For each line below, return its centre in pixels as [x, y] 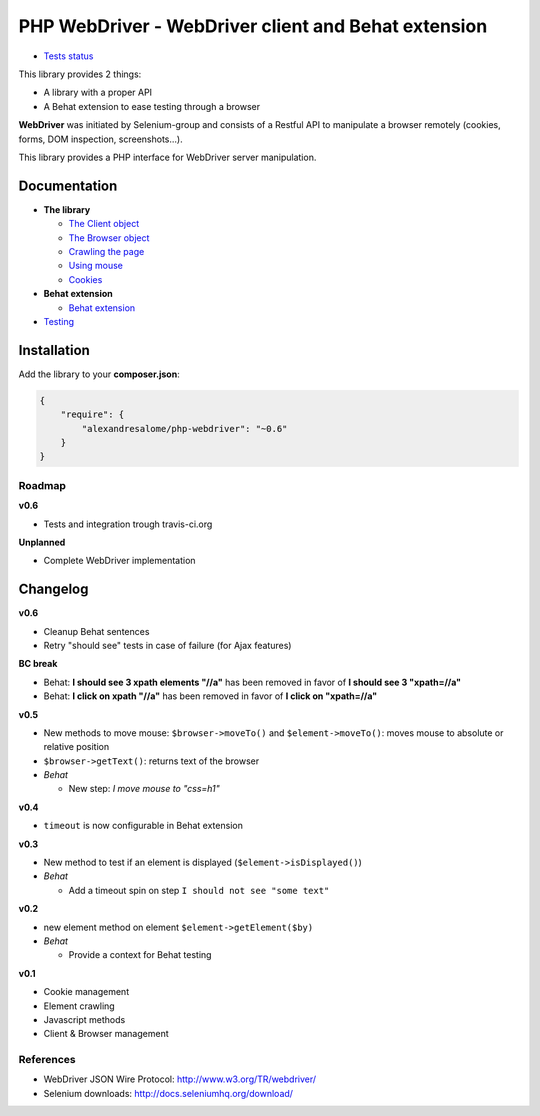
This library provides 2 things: [80, 74]
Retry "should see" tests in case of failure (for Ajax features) [167, 645]
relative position [76, 747]
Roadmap [42, 485]
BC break [38, 664]
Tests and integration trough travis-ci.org [128, 524]
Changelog [53, 589]
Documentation [68, 185]
